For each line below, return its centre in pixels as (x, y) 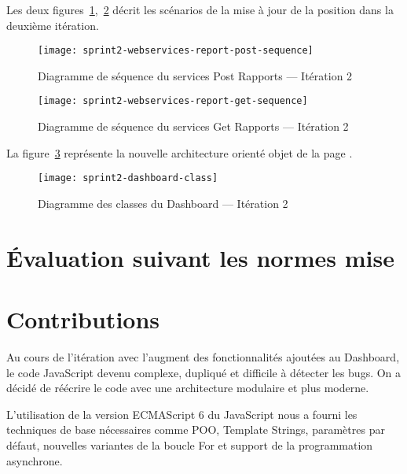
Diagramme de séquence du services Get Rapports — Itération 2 (193, 126)
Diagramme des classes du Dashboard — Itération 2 (163, 203)
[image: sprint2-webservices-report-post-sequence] (176, 51)
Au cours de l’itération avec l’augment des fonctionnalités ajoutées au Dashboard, (203, 357)
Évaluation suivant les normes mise (200, 257)
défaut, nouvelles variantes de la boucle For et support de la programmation (190, 445)
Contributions (83, 319)
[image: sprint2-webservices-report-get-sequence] (173, 101)
